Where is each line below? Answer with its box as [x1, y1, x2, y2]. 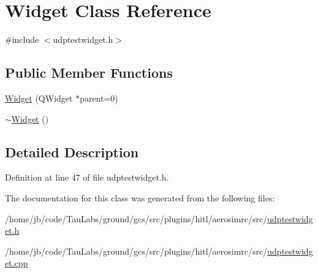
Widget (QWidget [5, 91, 73, 104]
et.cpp [5, 256, 28, 269]
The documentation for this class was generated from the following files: [5, 191, 275, 204]
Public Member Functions [5, 63, 173, 82]
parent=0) [80, 91, 118, 104]
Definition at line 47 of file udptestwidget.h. [5, 171, 169, 184]
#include [5, 33, 39, 46]
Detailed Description [5, 142, 139, 161]
